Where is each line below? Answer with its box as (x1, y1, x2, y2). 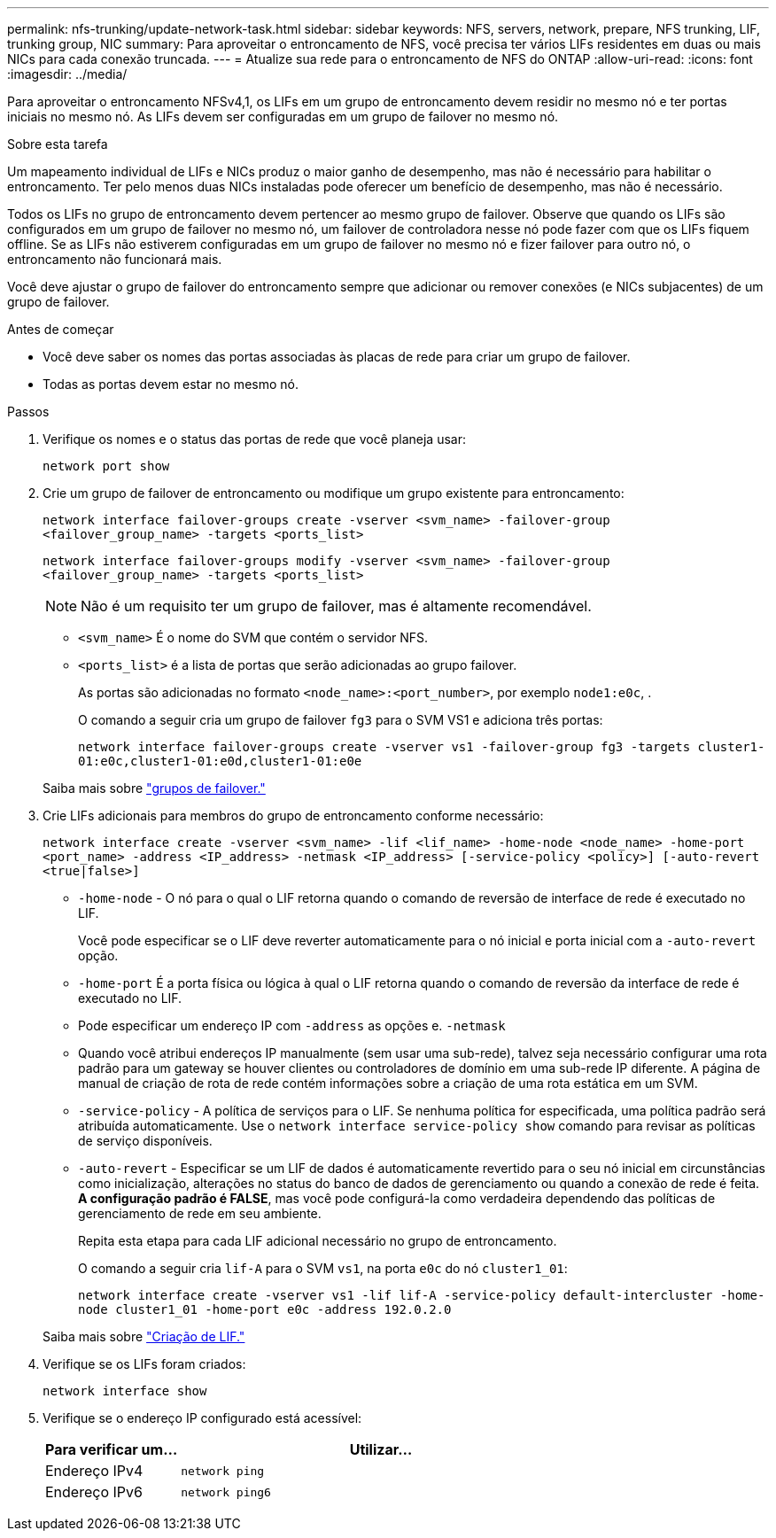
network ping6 (181, 1485, 271, 1499)
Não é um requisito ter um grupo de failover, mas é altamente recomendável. (81, 597, 592, 615)
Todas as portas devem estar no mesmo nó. (43, 377, 299, 392)
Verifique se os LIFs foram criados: (43, 1356, 246, 1371)
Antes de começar (7, 322, 114, 337)
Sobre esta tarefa (7, 136, 108, 151)
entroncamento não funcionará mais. (7, 252, 222, 267)
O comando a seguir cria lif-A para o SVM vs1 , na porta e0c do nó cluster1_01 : (78, 1261, 568, 1276)
